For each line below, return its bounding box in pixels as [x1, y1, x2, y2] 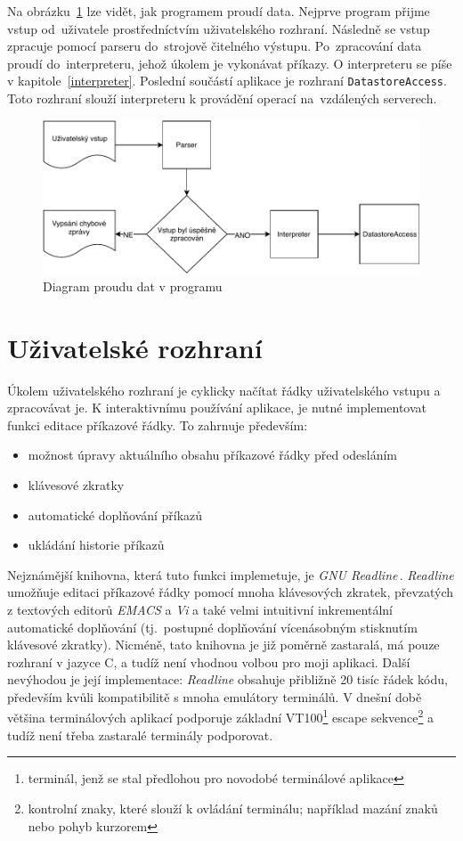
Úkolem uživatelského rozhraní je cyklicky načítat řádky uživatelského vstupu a [7, 380, 441, 399]
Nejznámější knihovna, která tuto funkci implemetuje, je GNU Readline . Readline [7, 565, 454, 584]
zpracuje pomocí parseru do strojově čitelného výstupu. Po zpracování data [7, 37, 422, 55]
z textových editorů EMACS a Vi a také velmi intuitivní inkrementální [7, 600, 393, 618]
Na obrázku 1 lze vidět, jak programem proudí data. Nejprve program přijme [7, 2, 430, 20]
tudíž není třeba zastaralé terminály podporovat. [7, 725, 273, 744]
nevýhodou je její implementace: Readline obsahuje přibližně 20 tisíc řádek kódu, [7, 670, 448, 689]
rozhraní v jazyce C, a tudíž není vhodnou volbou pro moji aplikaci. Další [7, 652, 410, 671]
